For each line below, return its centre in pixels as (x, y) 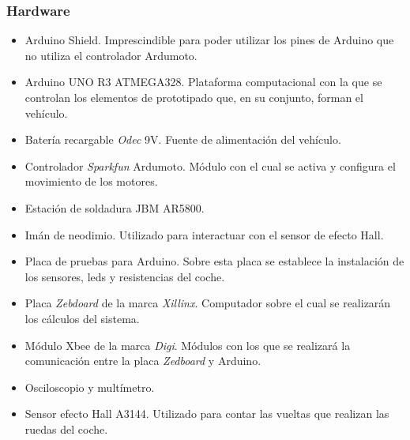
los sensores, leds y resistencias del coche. (125, 276)
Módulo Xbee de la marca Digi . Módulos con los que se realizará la (188, 345)
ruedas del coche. (66, 429)
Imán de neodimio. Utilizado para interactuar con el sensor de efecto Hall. (204, 234)
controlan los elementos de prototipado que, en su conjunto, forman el (194, 97)
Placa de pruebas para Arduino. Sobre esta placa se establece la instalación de (214, 261)
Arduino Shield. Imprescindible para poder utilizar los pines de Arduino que (209, 40)
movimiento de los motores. (91, 181)
